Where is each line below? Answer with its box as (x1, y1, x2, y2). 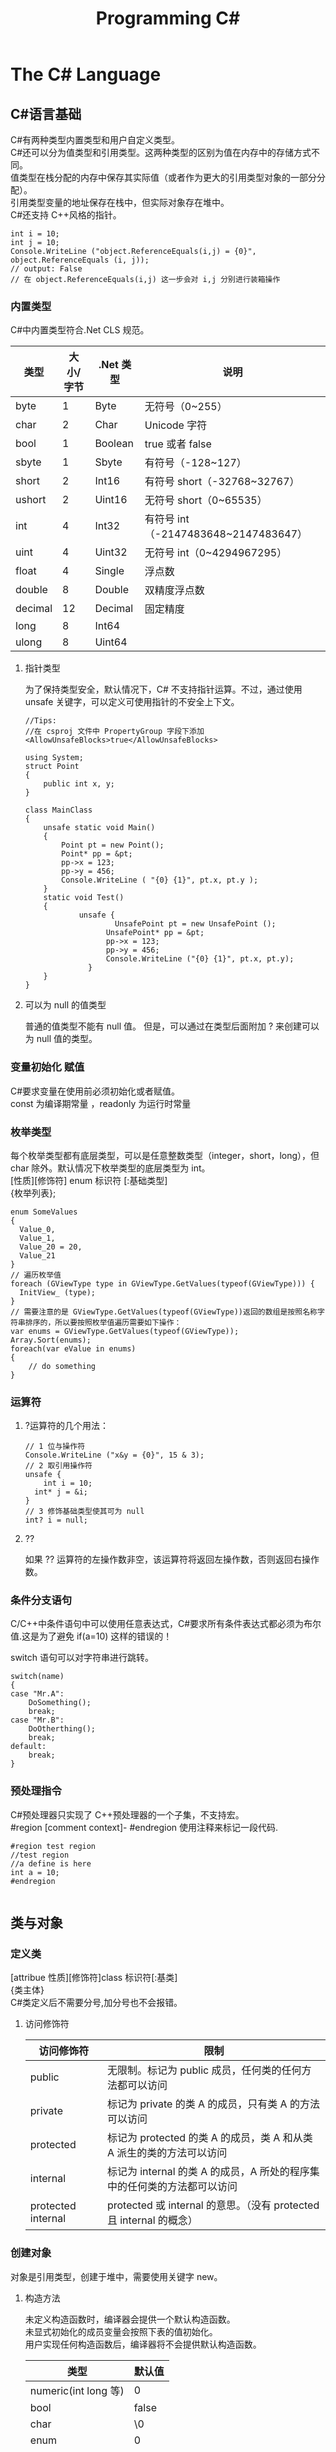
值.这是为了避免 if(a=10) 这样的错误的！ (10, 1630, 173, 1642)
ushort (15, 493, 47, 507)
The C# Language (10, 63, 162, 86)
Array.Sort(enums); (10, 1335, 92, 1345)
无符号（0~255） (144, 400, 228, 414)
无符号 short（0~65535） (144, 493, 268, 507)
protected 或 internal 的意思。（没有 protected (106, 2198, 320, 2212)
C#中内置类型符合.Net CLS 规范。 (10, 324, 150, 336)
